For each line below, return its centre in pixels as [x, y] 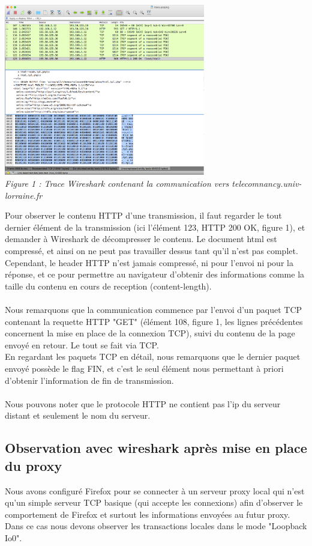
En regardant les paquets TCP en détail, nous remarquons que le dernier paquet [153, 356]
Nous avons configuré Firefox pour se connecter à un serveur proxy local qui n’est [155, 490]
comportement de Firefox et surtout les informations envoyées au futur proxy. [148, 514]
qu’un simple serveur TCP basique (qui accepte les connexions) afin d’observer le [154, 502]
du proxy [34, 465]
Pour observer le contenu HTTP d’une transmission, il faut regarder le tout [143, 215]
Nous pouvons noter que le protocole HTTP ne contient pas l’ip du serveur [143, 403]
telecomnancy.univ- [267, 184]
